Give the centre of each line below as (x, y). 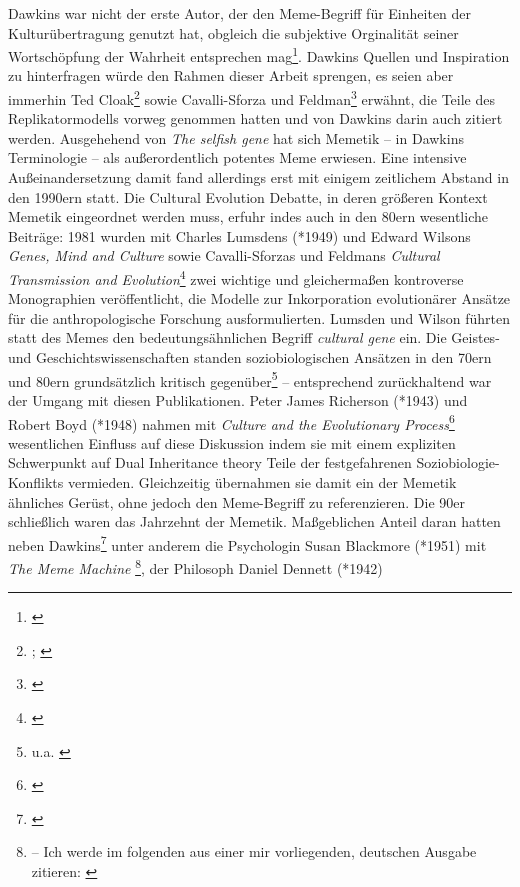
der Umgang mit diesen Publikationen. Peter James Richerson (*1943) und (238, 399)
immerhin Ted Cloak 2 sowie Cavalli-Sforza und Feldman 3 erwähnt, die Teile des (251, 97)
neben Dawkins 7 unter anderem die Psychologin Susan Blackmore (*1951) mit (247, 543)
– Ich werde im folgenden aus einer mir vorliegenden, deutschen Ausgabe (254, 851)
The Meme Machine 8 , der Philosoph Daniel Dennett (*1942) (195, 566)
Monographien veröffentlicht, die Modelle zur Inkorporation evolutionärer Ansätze (259, 298)
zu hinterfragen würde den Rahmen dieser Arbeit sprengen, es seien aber (231, 75)
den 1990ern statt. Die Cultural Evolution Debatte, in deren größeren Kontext (248, 196)
